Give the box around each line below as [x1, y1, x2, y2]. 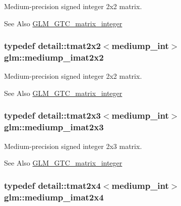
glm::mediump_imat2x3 [4, 121, 104, 133]
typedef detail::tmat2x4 [4, 179, 101, 191]
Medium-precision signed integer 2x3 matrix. [4, 140, 142, 151]
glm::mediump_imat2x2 [4, 51, 104, 64]
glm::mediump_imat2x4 [4, 190, 104, 203]
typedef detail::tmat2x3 [4, 109, 101, 122]
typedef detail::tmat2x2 [4, 39, 101, 52]
